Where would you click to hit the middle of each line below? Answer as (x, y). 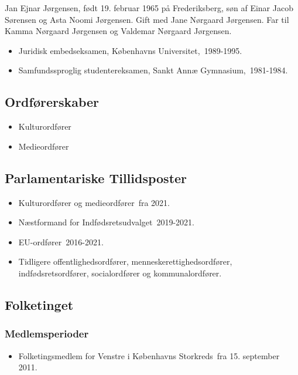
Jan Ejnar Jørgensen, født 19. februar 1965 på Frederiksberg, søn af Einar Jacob (149, 8)
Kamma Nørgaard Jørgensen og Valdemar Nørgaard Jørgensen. (118, 31)
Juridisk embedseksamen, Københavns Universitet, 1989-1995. (130, 50)
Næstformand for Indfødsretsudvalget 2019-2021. (107, 222)
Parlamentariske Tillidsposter (96, 178)
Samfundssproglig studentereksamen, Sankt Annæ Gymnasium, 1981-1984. (153, 70)
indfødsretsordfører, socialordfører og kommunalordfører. (120, 273)
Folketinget (39, 304)
